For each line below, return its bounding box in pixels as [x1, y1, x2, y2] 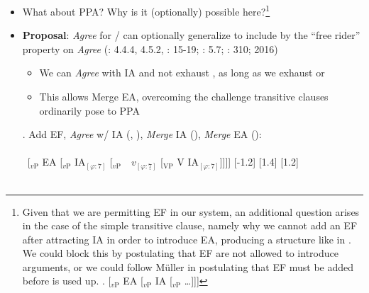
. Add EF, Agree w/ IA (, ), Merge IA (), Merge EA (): [22, 127, 262, 142]
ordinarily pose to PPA [39, 103, 140, 117]
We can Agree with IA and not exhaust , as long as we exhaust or [39, 65, 325, 80]
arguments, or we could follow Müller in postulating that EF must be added [22, 259, 354, 274]
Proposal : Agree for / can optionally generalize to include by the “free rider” [22, 28, 360, 42]
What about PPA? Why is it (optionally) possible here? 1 [22, 2, 270, 18]
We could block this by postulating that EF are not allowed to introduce [22, 246, 338, 260]
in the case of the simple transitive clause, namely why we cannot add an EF [22, 218, 358, 233]
